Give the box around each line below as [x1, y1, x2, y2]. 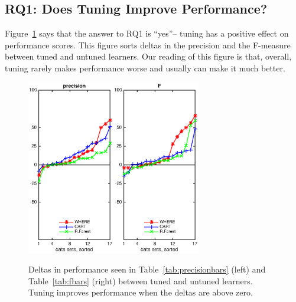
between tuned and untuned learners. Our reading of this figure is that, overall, [5, 50, 292, 63]
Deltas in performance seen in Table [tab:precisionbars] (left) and [28, 263, 266, 275]
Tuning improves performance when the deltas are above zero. [28, 286, 253, 298]
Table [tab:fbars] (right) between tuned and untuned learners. [28, 274, 253, 287]
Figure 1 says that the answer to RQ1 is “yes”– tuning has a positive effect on [5, 27, 289, 40]
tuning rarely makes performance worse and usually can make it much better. [5, 61, 285, 74]
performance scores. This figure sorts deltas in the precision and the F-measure [5, 38, 291, 51]
